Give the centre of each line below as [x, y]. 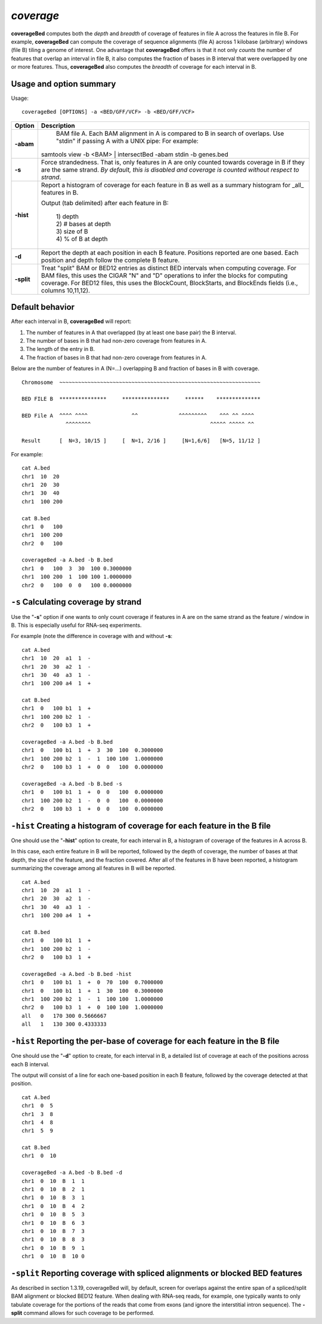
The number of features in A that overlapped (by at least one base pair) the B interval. [131, 332]
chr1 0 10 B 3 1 [53, 1198]
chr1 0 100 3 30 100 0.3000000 [77, 568]
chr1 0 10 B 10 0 [53, 1256]
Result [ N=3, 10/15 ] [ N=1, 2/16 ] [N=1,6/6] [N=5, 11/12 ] [141, 441]
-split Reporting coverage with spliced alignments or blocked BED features [157, 1273]
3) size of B [72, 231]
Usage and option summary [64, 84]
